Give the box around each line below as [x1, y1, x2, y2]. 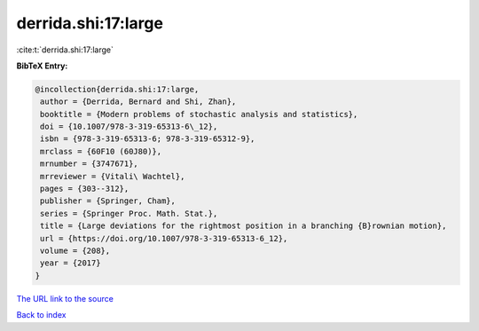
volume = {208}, [40, 246, 111, 256]
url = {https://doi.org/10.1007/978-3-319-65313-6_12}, [40, 233, 288, 243]
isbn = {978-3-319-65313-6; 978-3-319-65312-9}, [40, 134, 255, 144]
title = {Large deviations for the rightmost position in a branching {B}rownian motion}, [40, 221, 447, 231]
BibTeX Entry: [16, 60, 68, 71]
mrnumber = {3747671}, [40, 159, 139, 169]
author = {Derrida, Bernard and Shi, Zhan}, [40, 97, 237, 106]
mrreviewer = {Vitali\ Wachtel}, [40, 171, 185, 181]
